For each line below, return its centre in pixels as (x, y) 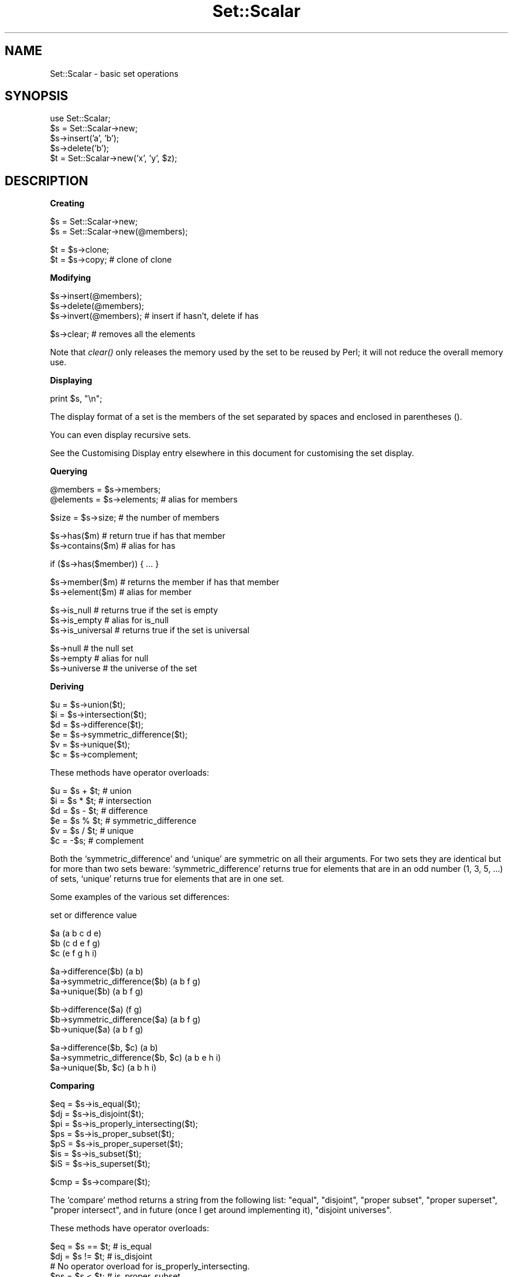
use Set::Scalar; (80, 118)
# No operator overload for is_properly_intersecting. (150, 1266)
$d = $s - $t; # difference (99, 811)
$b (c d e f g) (75, 943)
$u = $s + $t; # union (91, 791)
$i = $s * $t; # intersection (101, 801)
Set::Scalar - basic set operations (114, 73)
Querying (69, 471)
